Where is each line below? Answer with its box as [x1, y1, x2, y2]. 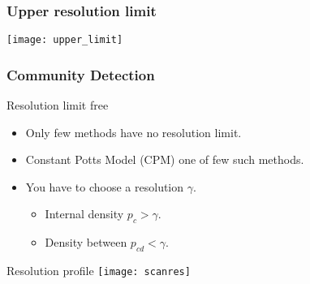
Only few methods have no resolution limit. [25, 123, 242, 140]
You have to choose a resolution [25, 178, 184, 195]
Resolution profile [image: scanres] [6, 262, 191, 279]
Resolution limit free [6, 97, 109, 114]
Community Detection [6, 64, 155, 84]
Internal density [45, 205, 124, 222]
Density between [45, 234, 127, 251]
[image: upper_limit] [6, 34, 123, 46]
